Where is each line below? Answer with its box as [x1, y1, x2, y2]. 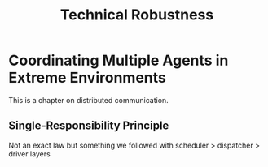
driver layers [8, 148, 51, 159]
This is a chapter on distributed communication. [8, 95, 169, 105]
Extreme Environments [8, 69, 167, 87]
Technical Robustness [59, 6, 214, 24]
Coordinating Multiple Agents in [8, 51, 229, 70]
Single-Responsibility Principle [8, 119, 169, 133]
